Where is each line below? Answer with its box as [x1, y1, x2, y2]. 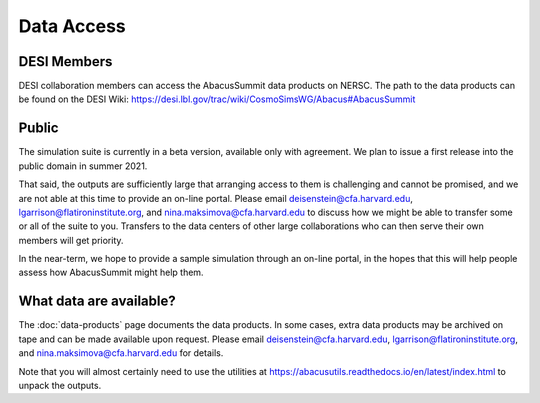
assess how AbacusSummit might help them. [18, 266, 204, 279]
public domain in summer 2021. [18, 160, 148, 172]
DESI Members [18, 53, 113, 70]
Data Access [18, 15, 127, 37]
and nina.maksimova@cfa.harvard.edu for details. [18, 347, 224, 359]
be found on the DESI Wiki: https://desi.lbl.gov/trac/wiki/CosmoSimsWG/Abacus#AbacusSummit [18, 93, 416, 105]
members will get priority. [18, 234, 124, 246]
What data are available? [18, 293, 176, 310]
